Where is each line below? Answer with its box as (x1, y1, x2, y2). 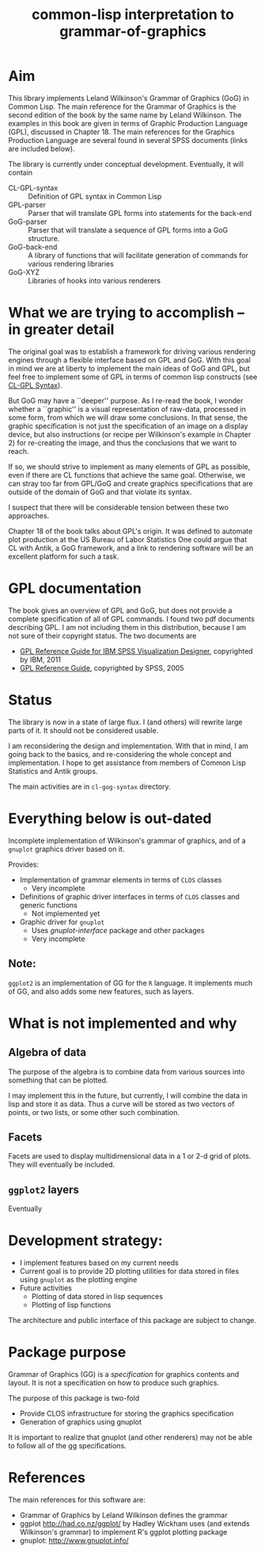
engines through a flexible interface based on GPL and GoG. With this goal (8, 355, 251, 364)
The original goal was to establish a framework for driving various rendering (8, 347, 256, 356)
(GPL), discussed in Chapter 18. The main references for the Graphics (8, 127, 235, 136)
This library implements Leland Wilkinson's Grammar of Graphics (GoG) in (8, 93, 249, 102)
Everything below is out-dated (8, 809, 212, 827)
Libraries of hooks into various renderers (28, 275, 161, 285)
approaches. (8, 510, 50, 521)
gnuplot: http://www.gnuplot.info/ (19, 1536, 129, 1545)
